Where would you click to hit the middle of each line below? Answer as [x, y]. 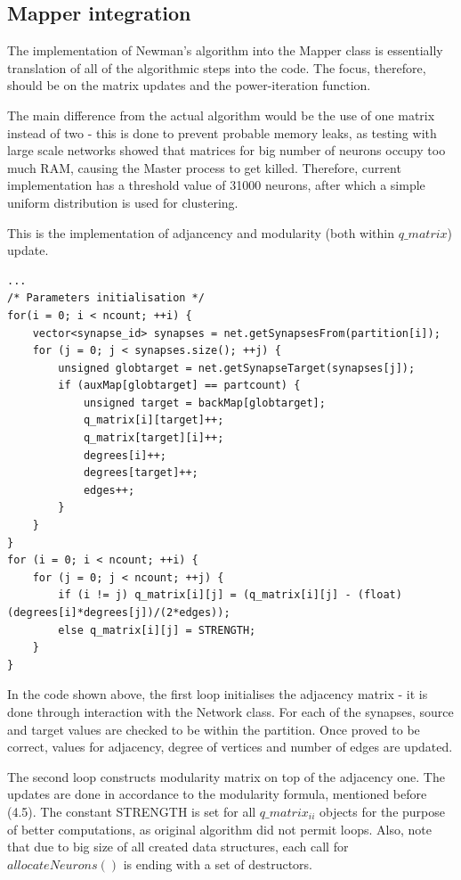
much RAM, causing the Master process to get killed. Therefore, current [204, 167]
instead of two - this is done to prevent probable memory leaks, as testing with [222, 132]
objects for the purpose [382, 811]
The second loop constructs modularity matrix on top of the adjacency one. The [226, 776]
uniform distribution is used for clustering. [123, 202]
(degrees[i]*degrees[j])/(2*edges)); [119, 613]
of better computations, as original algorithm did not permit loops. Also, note [219, 829]
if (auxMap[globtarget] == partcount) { [179, 386]
